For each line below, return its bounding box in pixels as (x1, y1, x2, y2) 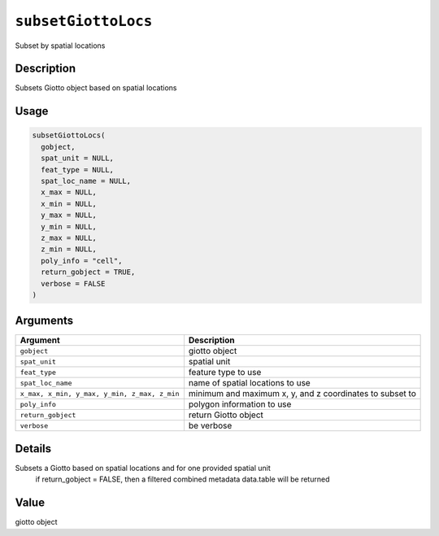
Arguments (15, 314, 74, 328)
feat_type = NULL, (41, 165, 114, 174)
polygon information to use (188, 399, 292, 410)
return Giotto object (188, 409, 264, 421)
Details (15, 442, 52, 455)
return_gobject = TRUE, (41, 268, 136, 277)
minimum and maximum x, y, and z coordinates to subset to (188, 388, 416, 399)
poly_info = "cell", (41, 256, 123, 265)
